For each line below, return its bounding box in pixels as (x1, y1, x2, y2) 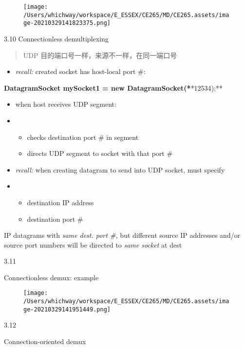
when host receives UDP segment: (15, 99, 116, 109)
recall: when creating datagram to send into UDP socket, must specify (15, 164, 225, 174)
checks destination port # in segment (27, 132, 139, 142)
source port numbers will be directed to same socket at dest (4, 239, 182, 250)
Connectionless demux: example (4, 272, 99, 282)
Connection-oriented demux (4, 336, 86, 347)
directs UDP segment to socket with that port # (27, 148, 173, 158)
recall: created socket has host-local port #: (15, 66, 146, 77)
